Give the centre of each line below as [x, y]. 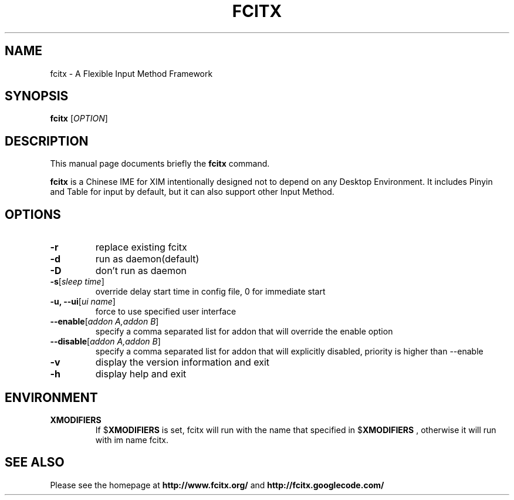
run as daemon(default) [147, 259]
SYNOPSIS [37, 96]
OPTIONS [33, 214]
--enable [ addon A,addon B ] [104, 322]
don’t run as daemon [141, 271]
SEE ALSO [35, 462]
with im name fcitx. [132, 440]
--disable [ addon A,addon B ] [105, 342]
